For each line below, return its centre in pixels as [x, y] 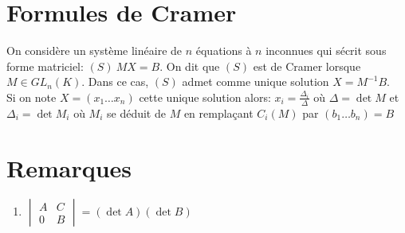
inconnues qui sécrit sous [326, 50]
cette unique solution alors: [205, 97]
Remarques [69, 167]
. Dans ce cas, [115, 82]
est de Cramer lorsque [307, 66]
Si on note [31, 97]
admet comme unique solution [256, 82]
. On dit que [190, 66]
